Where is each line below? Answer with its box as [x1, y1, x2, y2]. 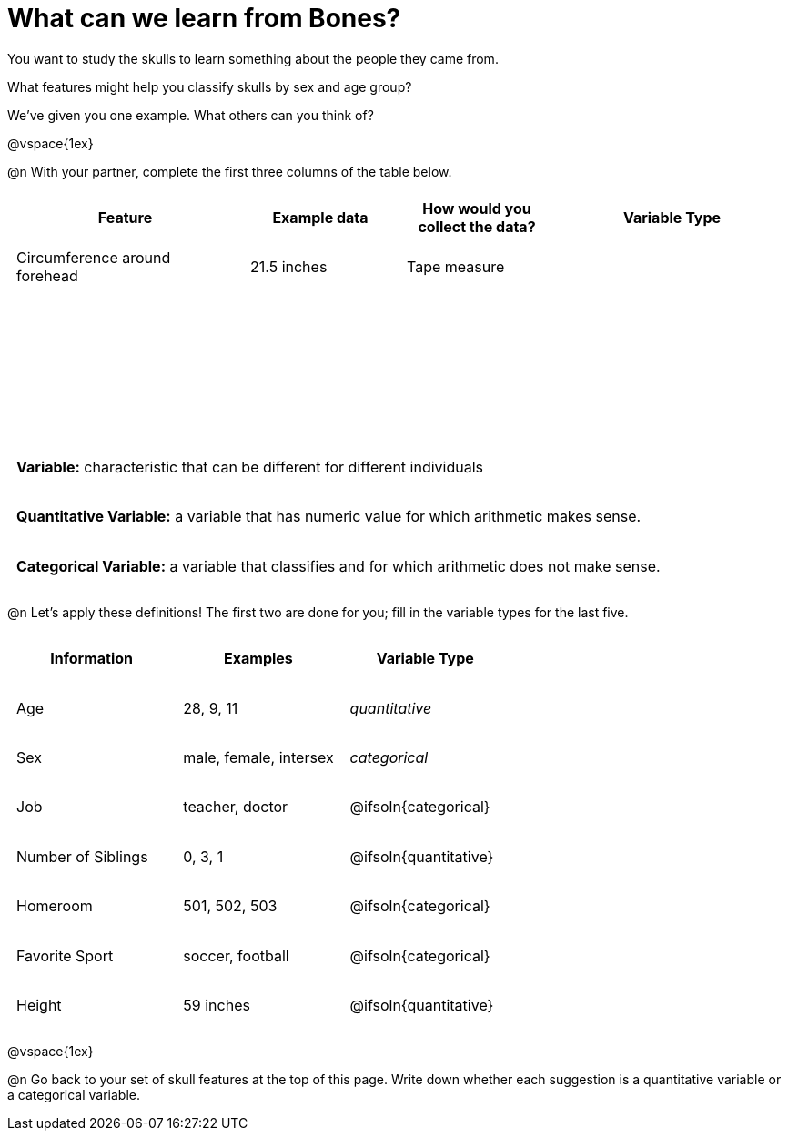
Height [16, 996, 62, 1015]
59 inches [183, 996, 250, 1015]
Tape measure [407, 258, 505, 277]
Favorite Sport [16, 946, 114, 965]
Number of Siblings [16, 847, 148, 866]
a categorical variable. [7, 1087, 140, 1103]
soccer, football [183, 946, 289, 965]
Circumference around [16, 249, 171, 268]
